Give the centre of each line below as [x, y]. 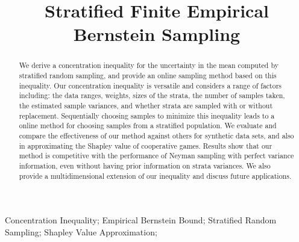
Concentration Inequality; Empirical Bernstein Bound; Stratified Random [141, 220]
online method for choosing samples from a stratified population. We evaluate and [148, 126]
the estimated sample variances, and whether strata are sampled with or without [146, 105]
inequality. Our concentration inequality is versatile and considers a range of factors [150, 85]
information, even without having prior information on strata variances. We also [145, 165]
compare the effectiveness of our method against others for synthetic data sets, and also [156, 135]
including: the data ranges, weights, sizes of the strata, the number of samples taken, [152, 95]
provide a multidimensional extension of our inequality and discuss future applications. [155, 175]
